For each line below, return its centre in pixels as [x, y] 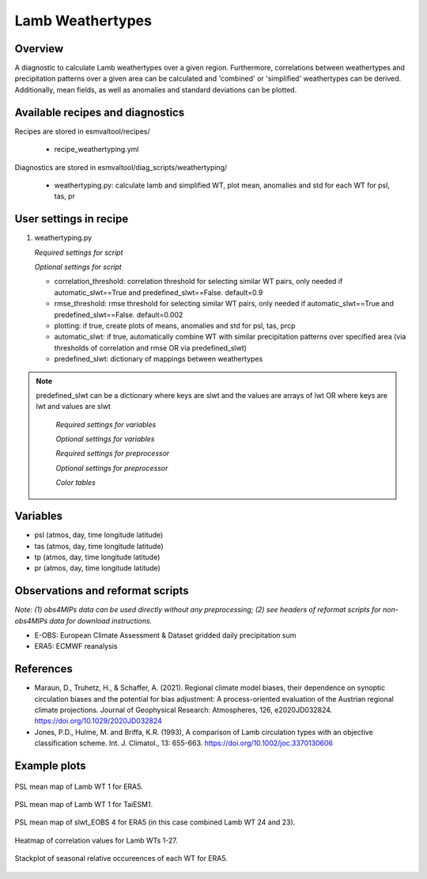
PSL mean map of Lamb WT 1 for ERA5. [79, 786]
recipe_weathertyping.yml [96, 150]
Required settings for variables [106, 424]
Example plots [50, 766]
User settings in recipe [72, 219]
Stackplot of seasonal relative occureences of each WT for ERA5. [121, 858]
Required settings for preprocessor [113, 453]
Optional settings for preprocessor [112, 468]
